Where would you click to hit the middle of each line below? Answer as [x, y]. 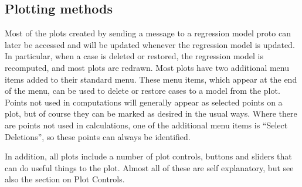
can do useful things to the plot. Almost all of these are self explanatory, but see [149, 167]
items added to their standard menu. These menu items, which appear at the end [151, 79]
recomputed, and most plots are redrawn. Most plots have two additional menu [147, 67]
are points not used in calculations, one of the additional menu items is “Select [146, 125]
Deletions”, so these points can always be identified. [98, 136]
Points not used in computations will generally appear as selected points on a [144, 102]
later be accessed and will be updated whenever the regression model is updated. [150, 44]
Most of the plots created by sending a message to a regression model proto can [148, 33]
